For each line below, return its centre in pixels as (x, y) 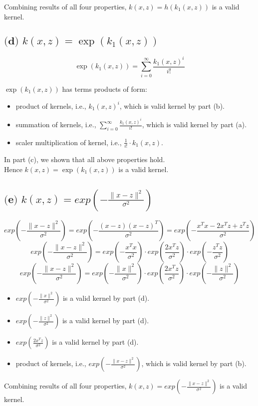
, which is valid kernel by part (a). (194, 124)
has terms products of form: (105, 89)
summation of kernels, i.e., (56, 124)
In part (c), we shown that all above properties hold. (85, 159)
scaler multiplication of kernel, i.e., (69, 142)
